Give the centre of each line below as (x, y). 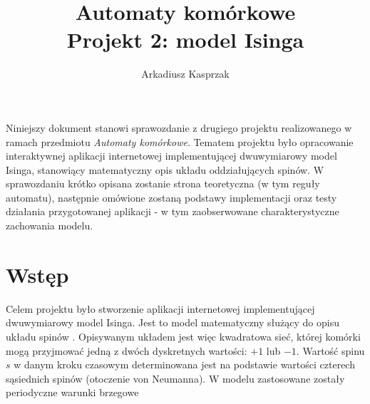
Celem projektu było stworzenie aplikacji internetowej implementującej (160, 308)
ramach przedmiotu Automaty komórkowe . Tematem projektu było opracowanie (180, 141)
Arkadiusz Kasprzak (185, 74)
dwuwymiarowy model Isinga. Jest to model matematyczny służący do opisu (173, 322)
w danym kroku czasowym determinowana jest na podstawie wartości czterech (184, 364)
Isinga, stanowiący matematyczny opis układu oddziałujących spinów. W (165, 169)
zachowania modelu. (50, 226)
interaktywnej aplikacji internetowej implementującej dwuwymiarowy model (171, 156)
